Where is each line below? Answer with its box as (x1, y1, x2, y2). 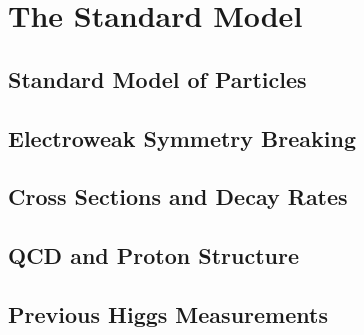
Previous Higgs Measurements (8, 298, 328, 329)
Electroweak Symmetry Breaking (8, 122, 356, 153)
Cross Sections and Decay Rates (8, 181, 348, 212)
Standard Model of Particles (8, 63, 307, 94)
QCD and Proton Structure (8, 240, 299, 271)
